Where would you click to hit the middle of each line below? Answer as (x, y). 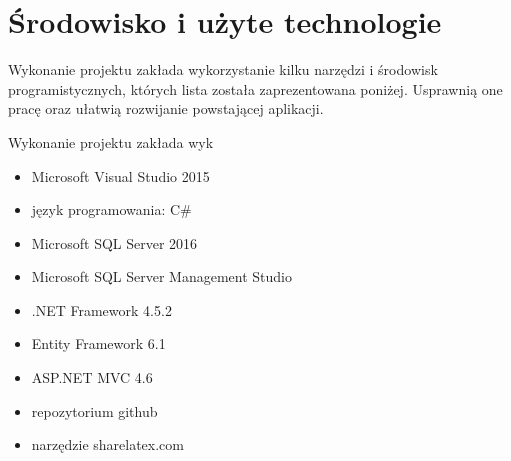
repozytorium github (94, 410)
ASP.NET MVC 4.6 (92, 377)
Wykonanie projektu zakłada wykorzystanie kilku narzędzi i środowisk (223, 69)
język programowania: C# (111, 209)
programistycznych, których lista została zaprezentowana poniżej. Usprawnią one (255, 88)
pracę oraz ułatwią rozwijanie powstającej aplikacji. (166, 108)
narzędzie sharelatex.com (107, 444)
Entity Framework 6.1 (98, 343)
